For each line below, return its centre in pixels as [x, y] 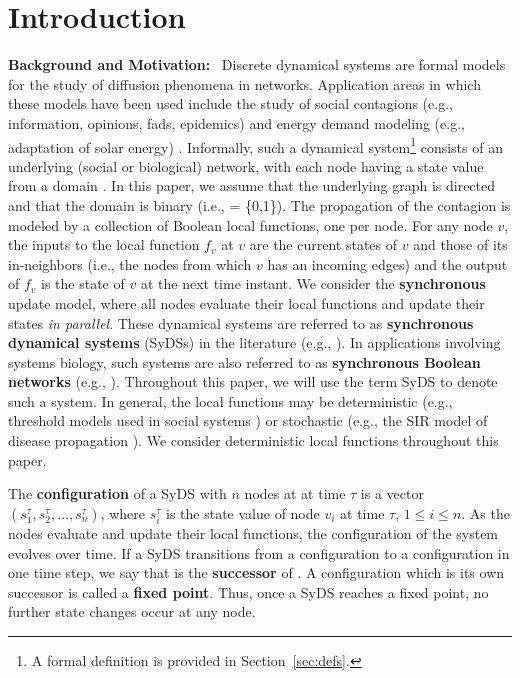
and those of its [460, 244]
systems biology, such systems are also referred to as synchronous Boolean [244, 361]
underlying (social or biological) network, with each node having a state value [246, 165]
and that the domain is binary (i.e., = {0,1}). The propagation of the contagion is [259, 204]
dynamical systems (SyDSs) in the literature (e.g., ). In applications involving [254, 342]
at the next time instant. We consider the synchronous [313, 283]
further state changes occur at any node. [132, 611]
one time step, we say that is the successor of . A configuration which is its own [256, 572]
